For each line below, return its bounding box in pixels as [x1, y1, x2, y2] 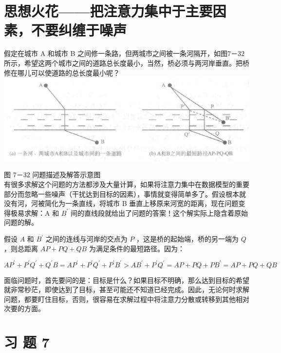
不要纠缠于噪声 [31, 20, 127, 40]
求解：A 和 [24, 207, 59, 218]
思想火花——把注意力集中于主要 [4, 1, 213, 21]
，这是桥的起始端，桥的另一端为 [136, 234, 239, 244]
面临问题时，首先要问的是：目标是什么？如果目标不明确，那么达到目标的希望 [4, 275, 249, 285]
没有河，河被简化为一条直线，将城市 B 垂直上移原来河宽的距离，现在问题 [4, 198, 239, 208]
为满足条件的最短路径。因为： [89, 243, 185, 253]
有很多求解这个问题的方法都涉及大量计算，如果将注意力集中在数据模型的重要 [4, 179, 249, 189]
